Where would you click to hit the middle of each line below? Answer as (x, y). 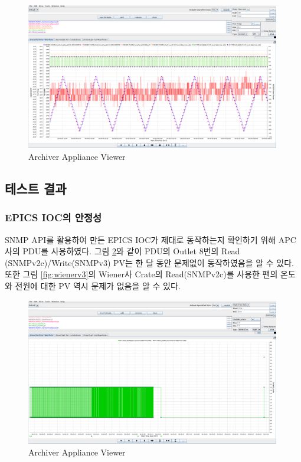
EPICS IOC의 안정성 (53, 217)
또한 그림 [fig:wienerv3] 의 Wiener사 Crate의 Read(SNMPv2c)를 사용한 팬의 (141, 274)
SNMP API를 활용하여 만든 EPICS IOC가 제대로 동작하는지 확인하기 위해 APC (150, 239)
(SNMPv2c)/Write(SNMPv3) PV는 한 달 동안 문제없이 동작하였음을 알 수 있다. (149, 262)
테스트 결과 (36, 189)
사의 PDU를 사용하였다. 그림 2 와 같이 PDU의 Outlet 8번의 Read (122, 251)
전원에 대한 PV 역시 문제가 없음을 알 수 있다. (98, 286)
